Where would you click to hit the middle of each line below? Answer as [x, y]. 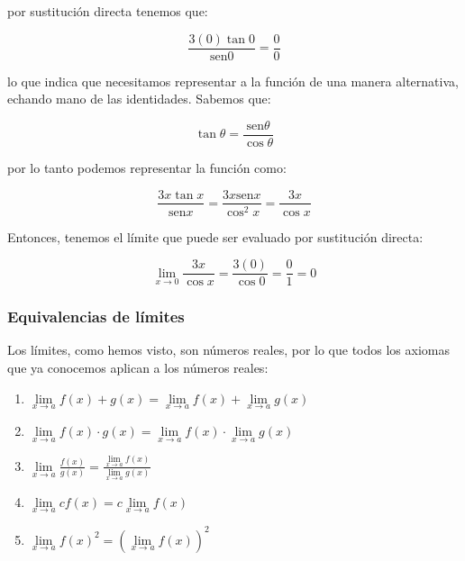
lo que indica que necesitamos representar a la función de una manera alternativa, [233, 81]
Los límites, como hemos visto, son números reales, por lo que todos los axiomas [229, 350]
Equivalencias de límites [96, 317]
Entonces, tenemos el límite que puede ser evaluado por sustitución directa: [215, 236]
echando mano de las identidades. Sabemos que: [139, 99]
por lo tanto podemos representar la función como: [147, 167]
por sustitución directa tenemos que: [108, 11]
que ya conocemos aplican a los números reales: [138, 368]
